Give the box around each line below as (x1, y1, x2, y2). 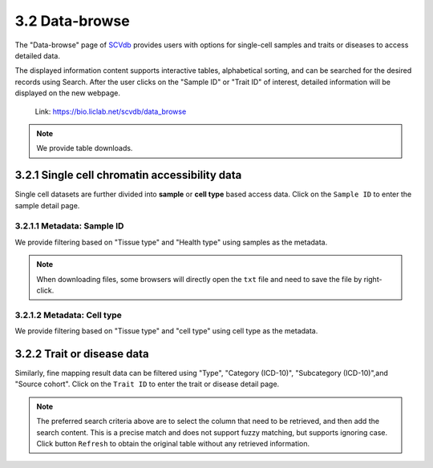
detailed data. (14, 50, 60, 60)
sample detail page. (14, 200, 80, 210)
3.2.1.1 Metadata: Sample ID (14, 220, 124, 232)
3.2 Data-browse (14, 12, 130, 30)
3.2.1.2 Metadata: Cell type (14, 309, 122, 321)
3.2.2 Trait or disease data (14, 347, 149, 361)
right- (363, 274, 382, 284)
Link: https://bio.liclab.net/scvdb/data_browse (34, 107, 187, 116)
